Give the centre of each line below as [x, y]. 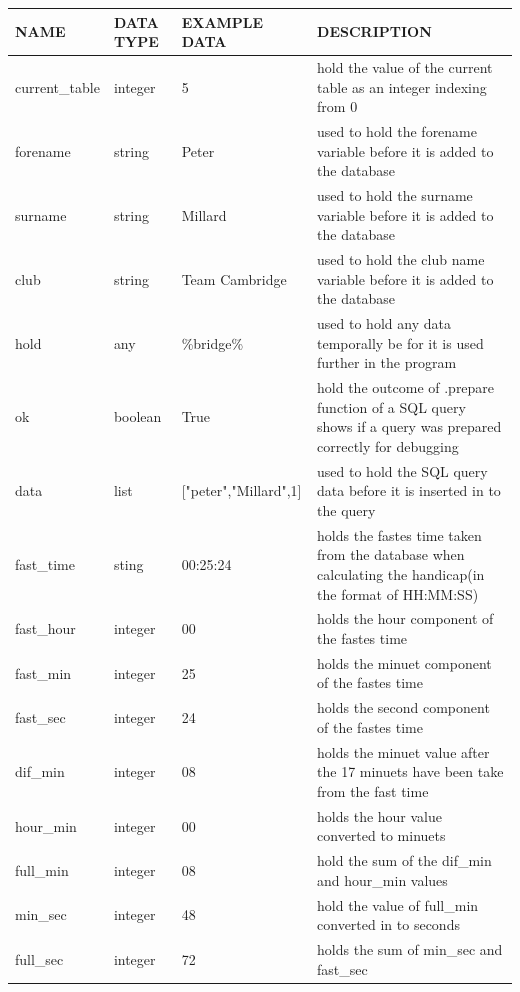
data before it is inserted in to [409, 490]
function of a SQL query [391, 406]
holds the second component [403, 707]
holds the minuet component [404, 662]
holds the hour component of [405, 618]
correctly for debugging [388, 445]
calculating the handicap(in [401, 573]
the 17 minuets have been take [410, 771]
